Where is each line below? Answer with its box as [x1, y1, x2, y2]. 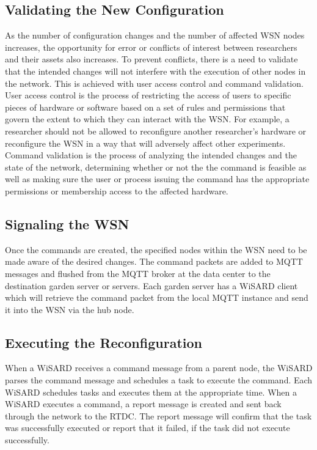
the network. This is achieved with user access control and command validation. [5, 76, 304, 89]
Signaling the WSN [5, 214, 129, 233]
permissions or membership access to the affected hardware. [5, 184, 228, 197]
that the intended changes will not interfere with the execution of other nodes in [5, 64, 306, 77]
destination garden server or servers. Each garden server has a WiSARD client [5, 279, 298, 292]
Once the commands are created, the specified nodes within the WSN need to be [5, 243, 307, 256]
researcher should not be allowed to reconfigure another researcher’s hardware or [5, 124, 307, 137]
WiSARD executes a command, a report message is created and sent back [5, 397, 282, 410]
